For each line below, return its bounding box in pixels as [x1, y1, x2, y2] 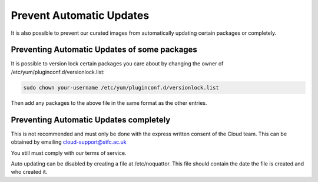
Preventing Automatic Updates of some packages [11, 45, 197, 55]
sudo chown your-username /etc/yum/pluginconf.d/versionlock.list [23, 84, 219, 91]
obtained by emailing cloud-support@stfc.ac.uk [11, 138, 127, 145]
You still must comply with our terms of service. [11, 149, 127, 156]
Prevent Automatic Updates [11, 9, 150, 22]
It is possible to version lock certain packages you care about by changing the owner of [11, 60, 224, 67]
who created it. [11, 168, 48, 176]
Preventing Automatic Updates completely [11, 115, 171, 125]
